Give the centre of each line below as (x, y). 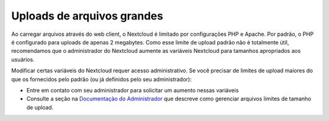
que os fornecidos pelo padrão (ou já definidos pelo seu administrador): (101, 79)
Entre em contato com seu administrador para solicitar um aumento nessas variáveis (133, 90)
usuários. (23, 59)
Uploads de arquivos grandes (87, 16)
